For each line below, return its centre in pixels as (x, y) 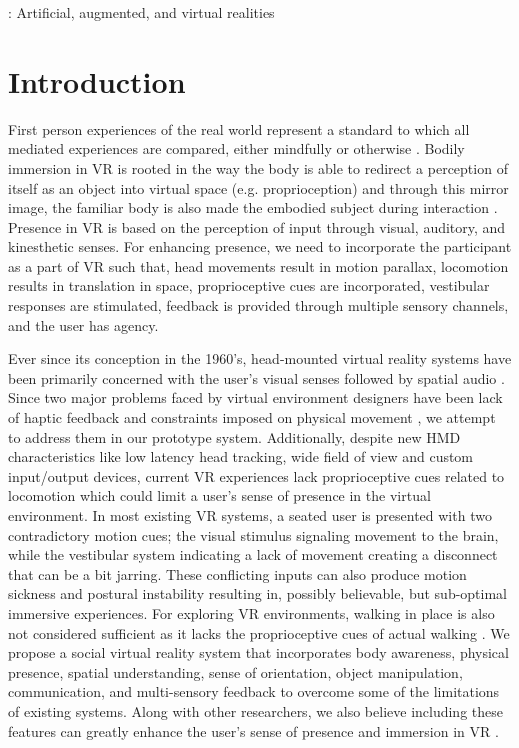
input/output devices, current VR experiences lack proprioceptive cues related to (256, 475)
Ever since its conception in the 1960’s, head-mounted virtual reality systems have (260, 358)
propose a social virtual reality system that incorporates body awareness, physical (258, 652)
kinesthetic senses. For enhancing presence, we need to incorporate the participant (260, 246)
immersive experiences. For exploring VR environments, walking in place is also (251, 612)
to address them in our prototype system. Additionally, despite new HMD (234, 436)
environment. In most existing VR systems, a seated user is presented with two (250, 515)
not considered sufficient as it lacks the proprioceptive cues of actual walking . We (259, 632)
